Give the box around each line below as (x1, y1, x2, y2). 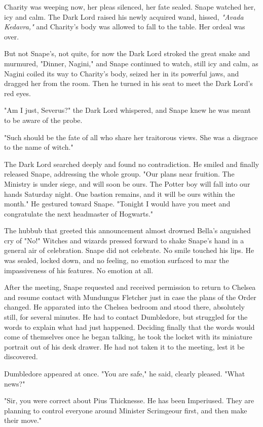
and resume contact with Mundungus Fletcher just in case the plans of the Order (4, 291, 256, 302)
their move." (4, 415, 42, 425)
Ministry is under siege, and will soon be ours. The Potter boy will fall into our (4, 178, 250, 189)
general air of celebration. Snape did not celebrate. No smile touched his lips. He (4, 245, 254, 255)
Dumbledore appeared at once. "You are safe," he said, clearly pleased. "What (4, 368, 245, 378)
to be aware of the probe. (4, 114, 83, 125)
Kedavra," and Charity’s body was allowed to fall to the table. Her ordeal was (4, 21, 245, 32)
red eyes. (4, 88, 31, 98)
